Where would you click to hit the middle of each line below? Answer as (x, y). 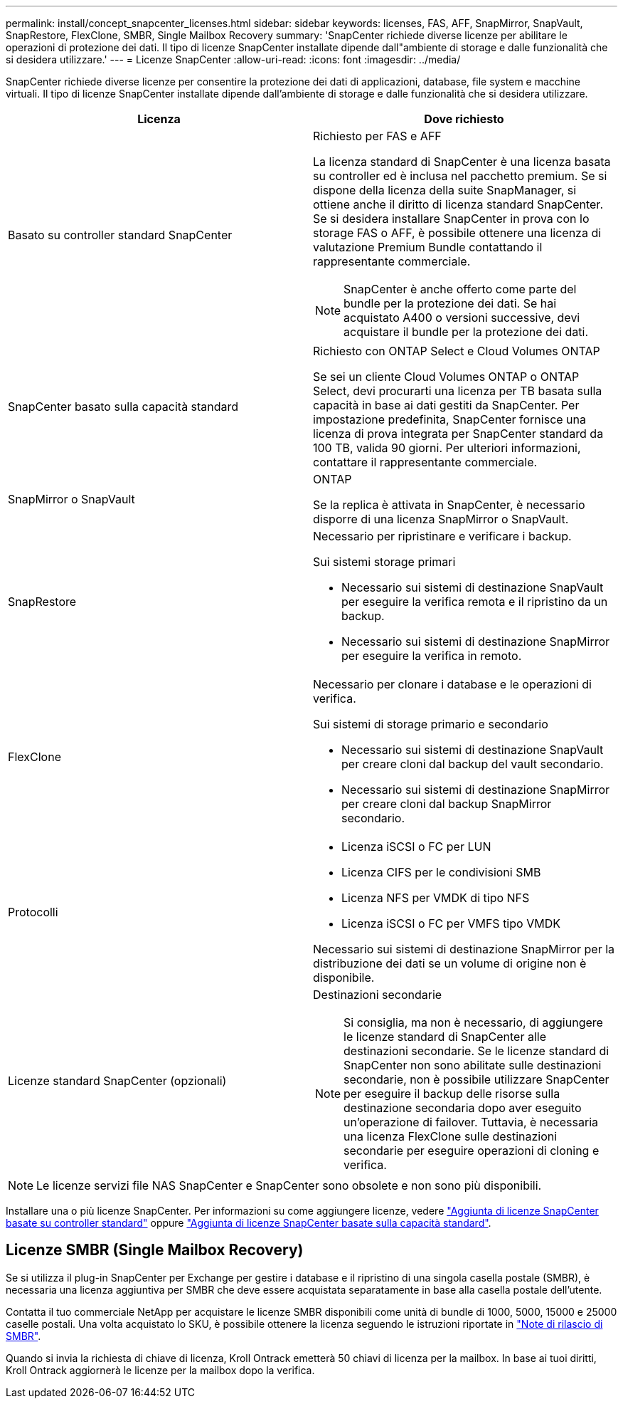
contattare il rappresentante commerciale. (425, 462)
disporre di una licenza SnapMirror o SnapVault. (441, 519)
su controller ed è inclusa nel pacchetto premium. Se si (460, 176)
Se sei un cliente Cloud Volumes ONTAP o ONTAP (446, 377)
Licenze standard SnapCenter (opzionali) (117, 1081)
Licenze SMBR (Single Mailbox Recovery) (155, 1250)
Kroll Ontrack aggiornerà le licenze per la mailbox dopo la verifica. (160, 1370)
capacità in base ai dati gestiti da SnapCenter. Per (446, 405)
